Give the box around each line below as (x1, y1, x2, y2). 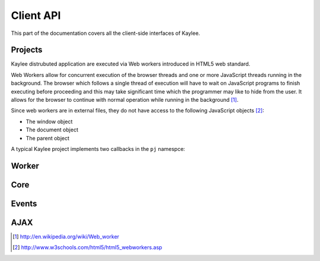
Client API (11, 9, 61, 22)
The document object (25, 126, 78, 133)
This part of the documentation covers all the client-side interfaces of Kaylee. (11, 30, 200, 37)
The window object (25, 118, 73, 125)
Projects (11, 45, 43, 55)
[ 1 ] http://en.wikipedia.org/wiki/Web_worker (12, 233, 120, 240)
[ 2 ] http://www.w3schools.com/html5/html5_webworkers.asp (12, 244, 162, 251)
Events (11, 198, 37, 208)
